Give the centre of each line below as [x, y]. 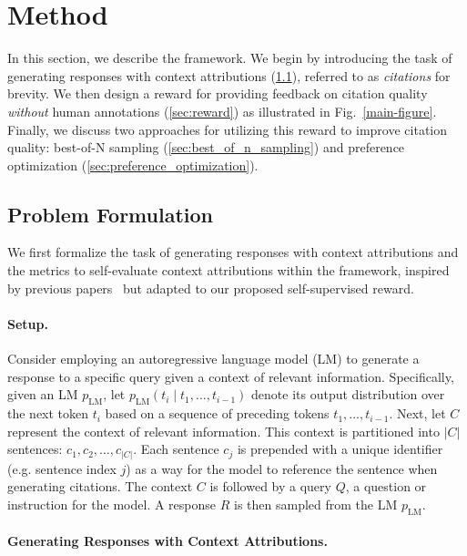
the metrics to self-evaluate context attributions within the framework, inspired [228, 270]
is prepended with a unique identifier [340, 449]
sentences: [35, 449]
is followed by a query [270, 486]
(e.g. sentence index [62, 468]
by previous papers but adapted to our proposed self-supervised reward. [211, 288]
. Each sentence [176, 449]
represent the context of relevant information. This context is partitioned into [223, 431]
